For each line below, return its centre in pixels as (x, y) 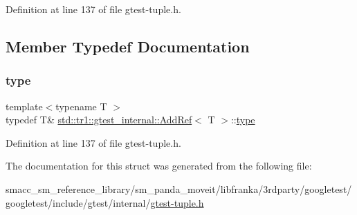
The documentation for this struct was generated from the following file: (159, 166)
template (24, 106)
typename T (81, 106)
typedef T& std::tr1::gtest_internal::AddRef (99, 120)
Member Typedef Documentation (128, 46)
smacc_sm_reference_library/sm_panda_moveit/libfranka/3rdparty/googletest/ (179, 188)
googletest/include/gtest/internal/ (78, 202)
